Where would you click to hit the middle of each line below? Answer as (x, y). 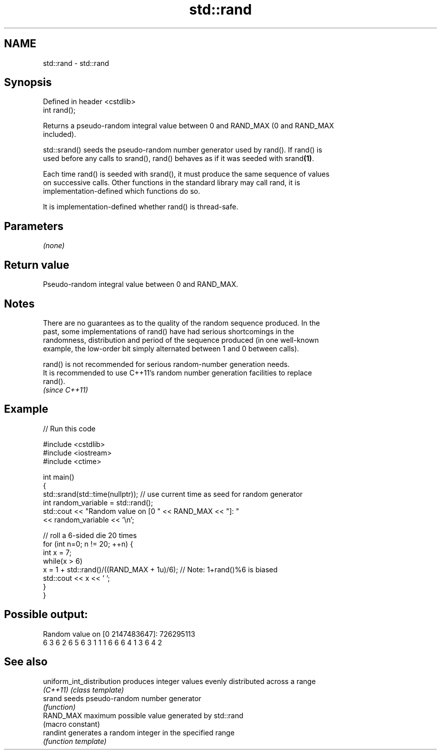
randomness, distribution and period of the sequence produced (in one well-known (181, 340)
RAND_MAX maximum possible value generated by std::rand (143, 715)
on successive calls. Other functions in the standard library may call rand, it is (172, 183)
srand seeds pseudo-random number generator (122, 698)
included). (60, 134)
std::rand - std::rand (76, 63)
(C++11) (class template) (84, 690)
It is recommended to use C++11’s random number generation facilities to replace (177, 372)
